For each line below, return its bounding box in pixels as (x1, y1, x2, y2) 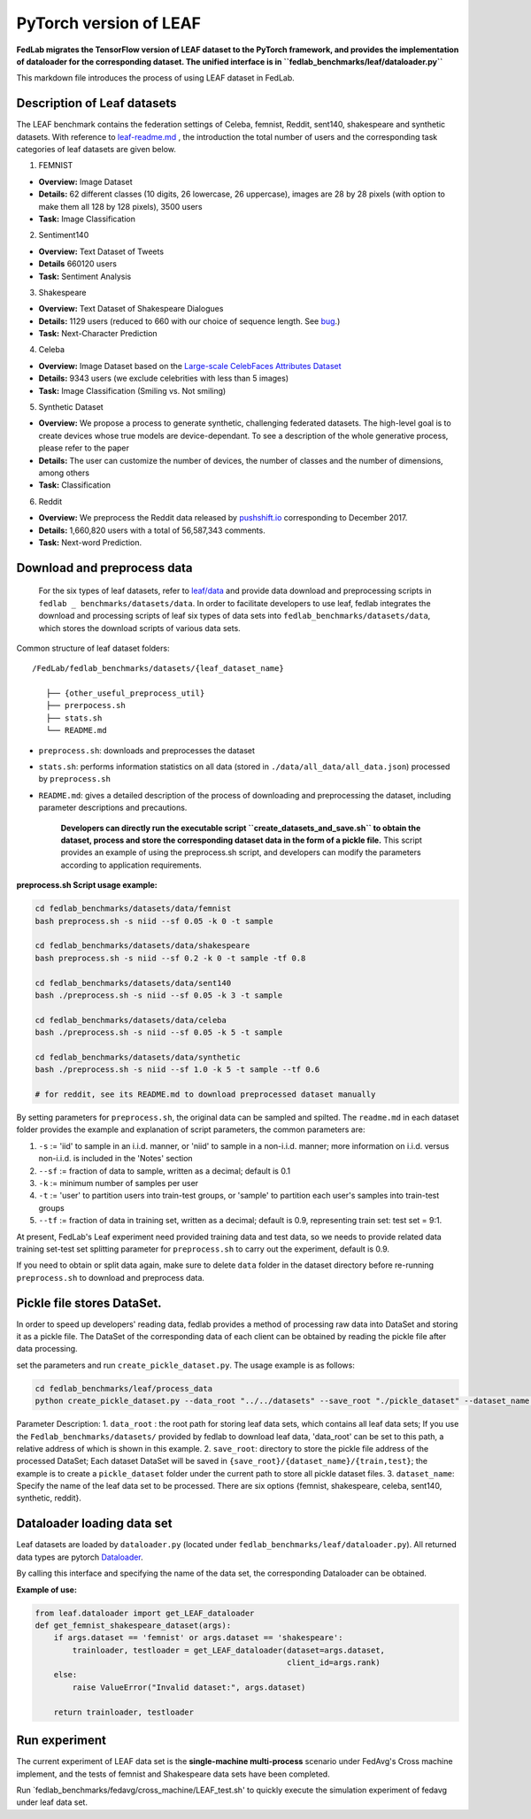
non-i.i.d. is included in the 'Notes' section (38, 1153, 194, 1164)
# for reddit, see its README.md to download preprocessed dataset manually (35, 1090, 376, 1099)
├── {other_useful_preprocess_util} (45, 689, 205, 698)
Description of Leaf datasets (16, 96, 177, 111)
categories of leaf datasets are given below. (16, 144, 176, 155)
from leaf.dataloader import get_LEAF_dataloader (35, 1607, 255, 1618)
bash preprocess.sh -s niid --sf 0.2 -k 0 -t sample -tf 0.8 (35, 952, 306, 963)
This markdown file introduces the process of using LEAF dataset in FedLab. (16, 73, 296, 83)
